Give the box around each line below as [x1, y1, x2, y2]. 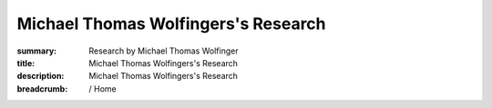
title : [16, 57, 36, 68]
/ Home [88, 83, 118, 94]
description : [16, 71, 65, 82]
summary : [16, 45, 57, 56]
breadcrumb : [16, 83, 68, 94]
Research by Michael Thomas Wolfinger [88, 45, 239, 56]
